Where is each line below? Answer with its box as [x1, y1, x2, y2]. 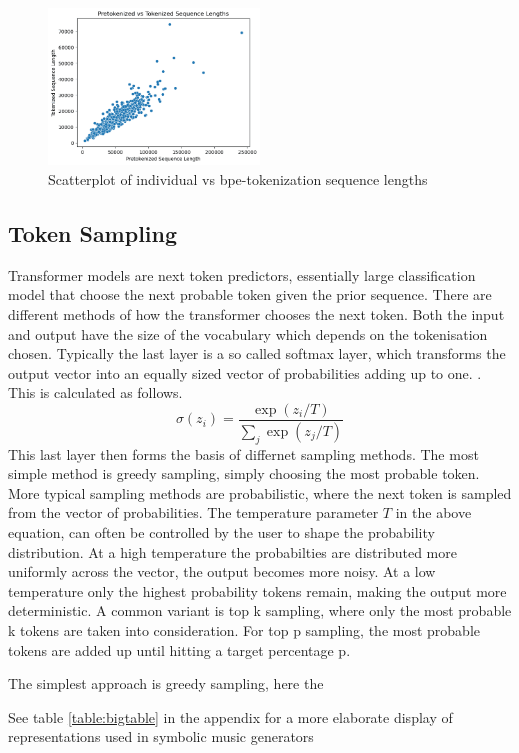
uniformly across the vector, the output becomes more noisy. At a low [8, 561, 436, 582]
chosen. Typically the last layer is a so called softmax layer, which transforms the [8, 343, 506, 364]
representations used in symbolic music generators [8, 726, 314, 747]
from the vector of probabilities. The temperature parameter [8, 502, 379, 523]
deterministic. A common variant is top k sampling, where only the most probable [8, 600, 512, 621]
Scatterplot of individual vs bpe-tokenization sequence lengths [48, 169, 428, 190]
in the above [395, 502, 472, 523]
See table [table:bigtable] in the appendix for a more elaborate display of [8, 706, 453, 727]
